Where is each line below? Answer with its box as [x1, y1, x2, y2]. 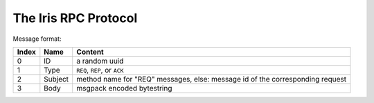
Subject [44, 74, 69, 84]
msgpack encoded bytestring [76, 83, 172, 93]
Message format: [12, 35, 62, 43]
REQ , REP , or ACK [76, 65, 124, 75]
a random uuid [76, 56, 124, 66]
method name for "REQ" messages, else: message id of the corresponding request [76, 74, 346, 84]
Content [76, 47, 104, 57]
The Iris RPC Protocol [12, 10, 138, 26]
